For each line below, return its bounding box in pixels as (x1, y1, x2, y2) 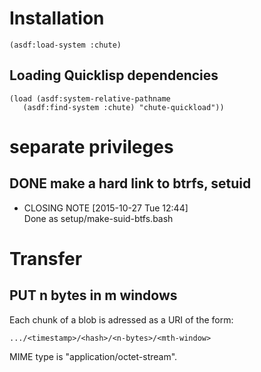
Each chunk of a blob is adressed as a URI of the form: (9, 313, 234, 326)
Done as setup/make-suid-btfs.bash (23, 212, 174, 224)
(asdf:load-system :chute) (9, 40, 122, 50)
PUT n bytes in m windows (9, 287, 178, 304)
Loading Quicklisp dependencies (9, 67, 219, 84)
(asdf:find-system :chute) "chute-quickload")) (22, 102, 225, 112)
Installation (9, 7, 105, 30)
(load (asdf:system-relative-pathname (9, 93, 171, 104)
